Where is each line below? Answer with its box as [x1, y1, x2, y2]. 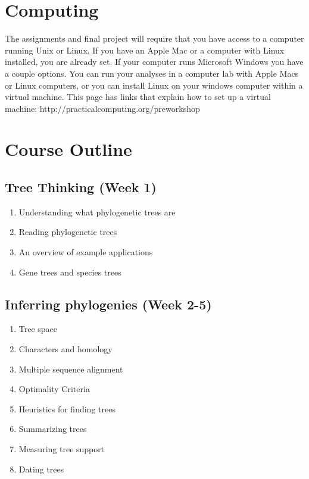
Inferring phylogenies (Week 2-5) [5, 295, 212, 313]
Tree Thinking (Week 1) [5, 178, 157, 196]
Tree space [18, 323, 58, 335]
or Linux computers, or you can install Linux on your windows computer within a [5, 79, 303, 91]
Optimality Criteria [18, 383, 90, 395]
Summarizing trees [18, 422, 87, 435]
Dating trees [18, 462, 64, 475]
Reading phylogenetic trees [18, 226, 117, 238]
